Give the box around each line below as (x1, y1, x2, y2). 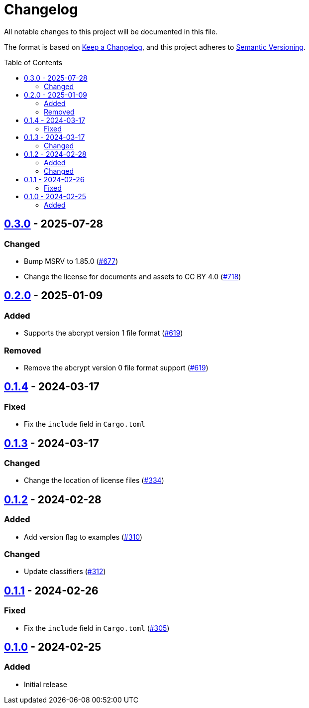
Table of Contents (4, 58, 63, 67)
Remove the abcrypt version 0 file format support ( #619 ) (24, 363, 208, 372)
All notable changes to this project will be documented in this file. (4, 27, 218, 36)
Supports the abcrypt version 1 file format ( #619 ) (24, 329, 183, 338)
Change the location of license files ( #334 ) (24, 476, 164, 485)
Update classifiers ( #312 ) (24, 567, 106, 576)
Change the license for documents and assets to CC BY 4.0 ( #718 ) (24, 272, 241, 281)
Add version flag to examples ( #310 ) (24, 532, 143, 541)
